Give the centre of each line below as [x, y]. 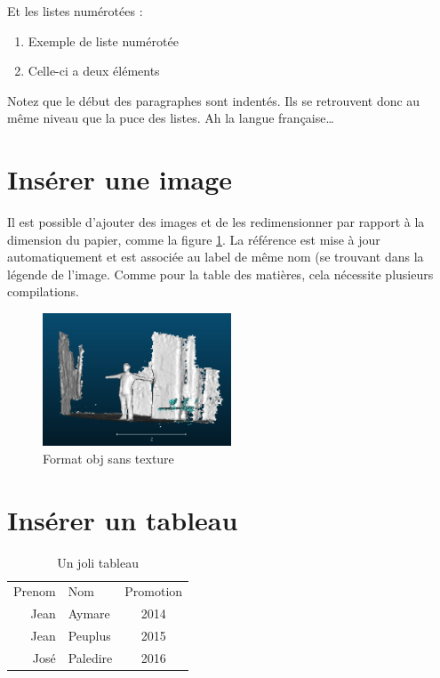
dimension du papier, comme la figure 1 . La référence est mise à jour [194, 239]
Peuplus [89, 636]
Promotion [154, 591]
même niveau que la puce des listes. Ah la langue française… [171, 118]
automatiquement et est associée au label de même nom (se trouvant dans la [216, 257]
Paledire [90, 657]
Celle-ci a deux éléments [94, 71]
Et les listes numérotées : [75, 11]
